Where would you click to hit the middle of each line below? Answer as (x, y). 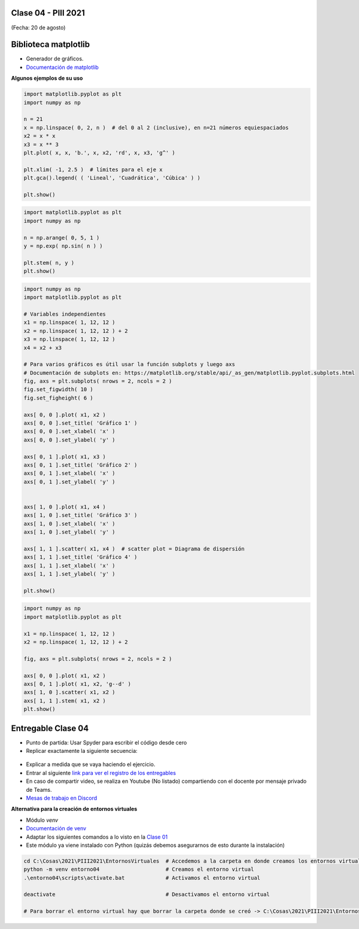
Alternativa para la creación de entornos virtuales (74, 809)
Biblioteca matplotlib (51, 45)
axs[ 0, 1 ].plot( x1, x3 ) (65, 456)
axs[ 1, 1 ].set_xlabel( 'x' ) (70, 565)
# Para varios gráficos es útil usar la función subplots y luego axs (130, 364)
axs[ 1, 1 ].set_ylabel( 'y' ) (70, 574)
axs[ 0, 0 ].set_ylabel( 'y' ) (70, 440)
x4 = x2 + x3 (43, 348)
